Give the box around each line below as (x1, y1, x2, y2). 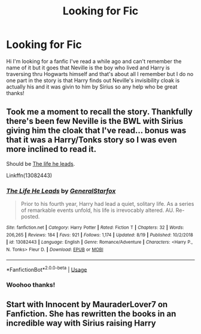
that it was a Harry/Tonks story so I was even (6, 135, 177, 145)
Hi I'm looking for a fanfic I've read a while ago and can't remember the (6, 57, 182, 65)
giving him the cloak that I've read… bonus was (6, 126, 187, 136)
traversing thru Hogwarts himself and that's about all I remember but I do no (6, 70, 194, 77)
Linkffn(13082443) (6, 172, 53, 179)
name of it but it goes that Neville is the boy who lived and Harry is (6, 64, 170, 71)
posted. (20, 213, 40, 220)
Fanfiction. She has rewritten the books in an (6, 308, 176, 318)
